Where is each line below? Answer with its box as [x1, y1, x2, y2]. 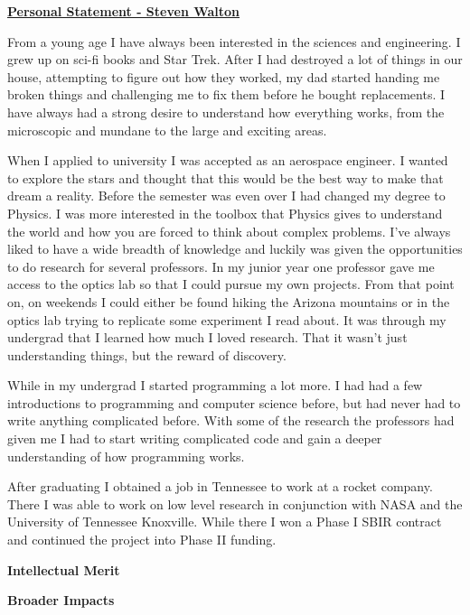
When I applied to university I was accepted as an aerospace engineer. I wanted [7, 151, 448, 170]
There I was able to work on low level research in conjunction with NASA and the [7, 494, 463, 513]
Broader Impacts [7, 591, 115, 610]
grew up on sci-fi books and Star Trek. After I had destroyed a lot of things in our [7, 50, 463, 69]
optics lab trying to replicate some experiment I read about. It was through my [7, 310, 446, 329]
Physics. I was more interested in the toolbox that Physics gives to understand [7, 203, 443, 222]
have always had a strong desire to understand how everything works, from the [7, 102, 445, 121]
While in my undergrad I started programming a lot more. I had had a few [7, 376, 423, 395]
